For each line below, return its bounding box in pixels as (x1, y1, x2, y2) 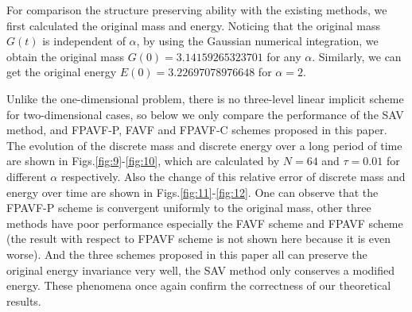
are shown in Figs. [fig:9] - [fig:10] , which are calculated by (6, 152, 280, 169)
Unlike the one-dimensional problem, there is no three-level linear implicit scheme (6, 90, 404, 106)
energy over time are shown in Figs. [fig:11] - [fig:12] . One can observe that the (6, 183, 379, 200)
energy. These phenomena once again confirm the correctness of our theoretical (6, 277, 391, 294)
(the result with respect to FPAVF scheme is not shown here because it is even (6, 230, 391, 247)
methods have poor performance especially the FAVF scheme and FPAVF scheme (6, 214, 403, 231)
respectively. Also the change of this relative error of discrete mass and (60, 168, 406, 184)
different (6, 168, 47, 184)
